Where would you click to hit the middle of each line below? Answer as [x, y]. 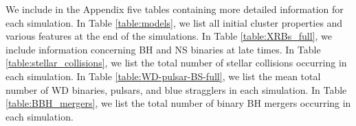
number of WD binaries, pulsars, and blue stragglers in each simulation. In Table [176, 89]
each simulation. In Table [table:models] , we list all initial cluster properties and [174, 22]
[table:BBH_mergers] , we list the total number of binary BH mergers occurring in [178, 103]
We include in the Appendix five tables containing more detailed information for [175, 9]
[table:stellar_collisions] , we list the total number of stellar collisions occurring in [176, 63]
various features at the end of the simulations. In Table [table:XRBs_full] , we [169, 36]
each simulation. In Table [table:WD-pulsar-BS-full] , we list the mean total [163, 76]
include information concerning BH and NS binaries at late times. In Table [163, 49]
